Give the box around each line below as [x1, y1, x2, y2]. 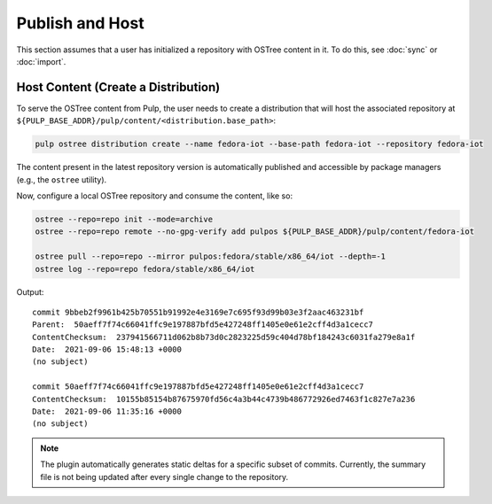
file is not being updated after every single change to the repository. [40, 471, 289, 482]
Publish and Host [16, 13, 145, 33]
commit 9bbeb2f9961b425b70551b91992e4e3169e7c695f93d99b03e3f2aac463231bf [32, 306, 364, 317]
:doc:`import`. [16, 56, 66, 66]
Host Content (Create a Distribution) [16, 80, 221, 95]
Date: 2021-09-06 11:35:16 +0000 [32, 407, 182, 416]
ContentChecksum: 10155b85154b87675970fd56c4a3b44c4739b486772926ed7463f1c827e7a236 [32, 394, 416, 404]
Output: [16, 286, 44, 297]
